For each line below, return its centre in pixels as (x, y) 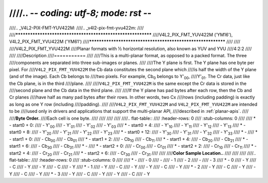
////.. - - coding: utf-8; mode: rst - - (80, 13)
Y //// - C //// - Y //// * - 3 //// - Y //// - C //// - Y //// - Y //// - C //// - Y (80, 174)
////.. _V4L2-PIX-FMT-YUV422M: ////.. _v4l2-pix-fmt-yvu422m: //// (76, 28)
